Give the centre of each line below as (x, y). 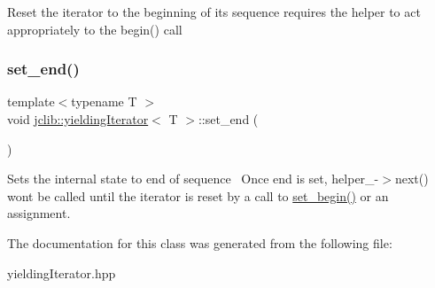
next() (412, 179)
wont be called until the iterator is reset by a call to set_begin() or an (198, 195)
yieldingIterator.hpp (62, 272)
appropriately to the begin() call (95, 29)
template (31, 101)
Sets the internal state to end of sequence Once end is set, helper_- (193, 179)
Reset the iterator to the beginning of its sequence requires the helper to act (214, 12)
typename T (104, 101)
